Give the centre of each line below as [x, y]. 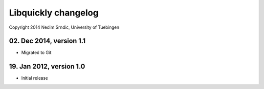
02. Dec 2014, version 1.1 [47, 41]
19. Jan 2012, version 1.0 [47, 66]
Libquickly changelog [54, 13]
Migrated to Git [36, 53]
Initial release [35, 78]
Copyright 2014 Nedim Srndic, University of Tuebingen [64, 27]
